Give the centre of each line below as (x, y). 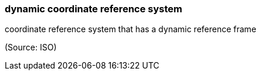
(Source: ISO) (31, 47)
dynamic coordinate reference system (94, 9)
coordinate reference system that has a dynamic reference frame (130, 29)
